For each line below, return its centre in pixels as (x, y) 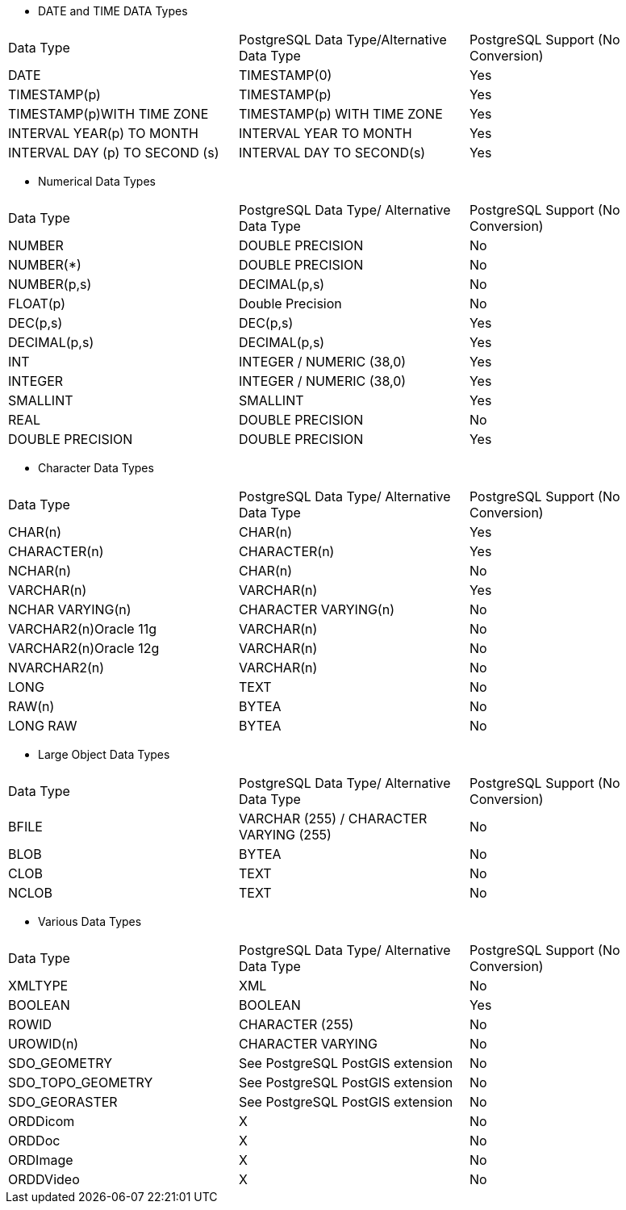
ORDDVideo (44, 1179)
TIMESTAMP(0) (285, 75)
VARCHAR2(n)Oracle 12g (84, 648)
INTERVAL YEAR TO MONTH (325, 133)
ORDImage (41, 1160)
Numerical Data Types (97, 181)
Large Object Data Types (104, 754)
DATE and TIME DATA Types (113, 11)
